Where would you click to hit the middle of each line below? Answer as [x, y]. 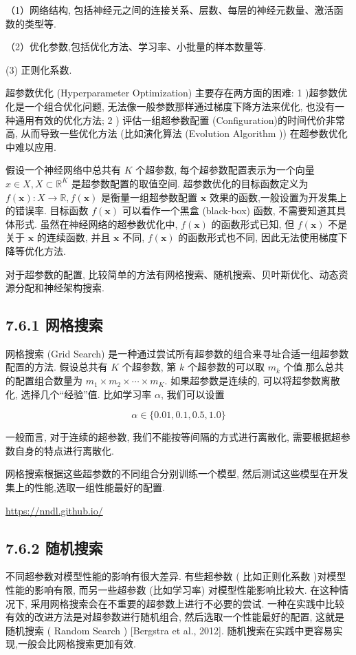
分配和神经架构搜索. [59, 288]
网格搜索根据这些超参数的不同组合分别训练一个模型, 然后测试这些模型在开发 [177, 474]
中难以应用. [31, 146]
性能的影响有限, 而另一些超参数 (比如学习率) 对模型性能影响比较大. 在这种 [173, 590]
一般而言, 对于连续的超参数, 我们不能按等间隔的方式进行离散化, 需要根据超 [173, 437]
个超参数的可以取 [226, 367]
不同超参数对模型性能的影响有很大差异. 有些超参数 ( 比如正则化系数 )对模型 [176, 576]
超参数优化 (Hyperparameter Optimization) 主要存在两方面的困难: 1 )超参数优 [177, 93]
